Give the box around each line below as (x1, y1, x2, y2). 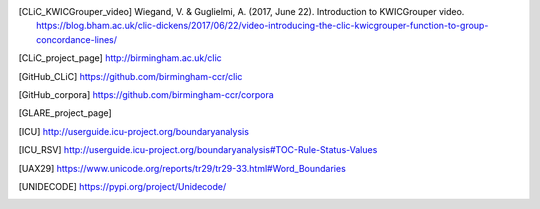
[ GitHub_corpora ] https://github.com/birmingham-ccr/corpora (18, 88, 274, 100)
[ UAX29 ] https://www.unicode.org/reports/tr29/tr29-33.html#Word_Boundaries (18, 162, 347, 174)
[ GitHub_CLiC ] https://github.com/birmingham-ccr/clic (18, 70, 243, 82)
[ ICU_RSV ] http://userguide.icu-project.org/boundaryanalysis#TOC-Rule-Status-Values (18, 144, 378, 156)
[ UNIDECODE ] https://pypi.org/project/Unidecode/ (18, 180, 227, 192)
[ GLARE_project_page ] (18, 107, 112, 119)
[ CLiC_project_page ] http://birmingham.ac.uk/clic (18, 52, 222, 64)
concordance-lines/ (36, 33, 118, 45)
